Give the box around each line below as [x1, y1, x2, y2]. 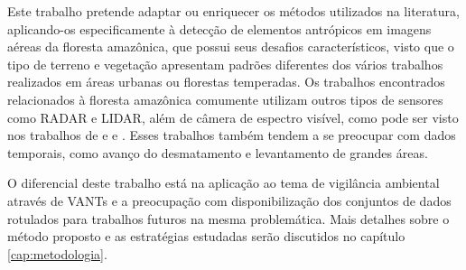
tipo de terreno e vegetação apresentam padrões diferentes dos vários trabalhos [7, 54, 443, 73]
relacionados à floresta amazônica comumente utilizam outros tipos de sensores [7, 89, 443, 108]
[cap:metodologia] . [7, 244, 107, 263]
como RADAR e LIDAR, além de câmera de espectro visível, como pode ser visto [7, 107, 459, 126]
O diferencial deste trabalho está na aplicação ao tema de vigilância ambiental [7, 173, 440, 192]
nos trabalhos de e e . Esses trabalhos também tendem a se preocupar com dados [7, 126, 456, 144]
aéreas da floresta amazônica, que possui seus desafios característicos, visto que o [7, 37, 454, 56]
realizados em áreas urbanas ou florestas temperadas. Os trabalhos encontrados [7, 72, 445, 91]
